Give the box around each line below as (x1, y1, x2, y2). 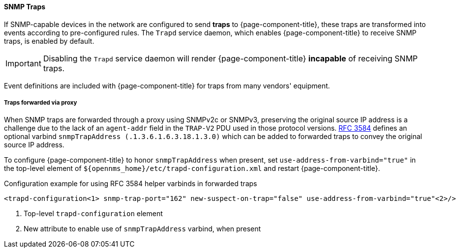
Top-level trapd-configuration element (24, 209, 163, 218)
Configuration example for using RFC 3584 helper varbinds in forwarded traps (4, 179, 257, 188)
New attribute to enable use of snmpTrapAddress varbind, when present (24, 224, 261, 233)
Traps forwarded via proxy (4, 99, 77, 106)
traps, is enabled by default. (4, 36, 94, 45)
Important (5, 58, 41, 68)
